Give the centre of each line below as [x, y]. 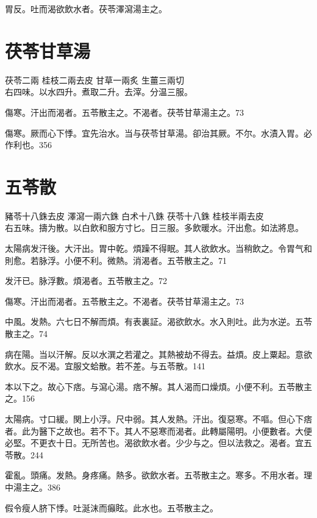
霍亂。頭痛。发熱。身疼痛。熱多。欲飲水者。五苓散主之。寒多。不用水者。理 [158, 475]
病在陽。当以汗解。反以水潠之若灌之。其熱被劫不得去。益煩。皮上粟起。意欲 [158, 354]
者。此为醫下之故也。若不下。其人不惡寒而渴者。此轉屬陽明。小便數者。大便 [158, 431]
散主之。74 [26, 333]
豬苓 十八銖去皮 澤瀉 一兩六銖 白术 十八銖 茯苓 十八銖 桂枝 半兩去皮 [134, 215]
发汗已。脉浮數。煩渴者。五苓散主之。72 [86, 281]
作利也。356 [28, 145]
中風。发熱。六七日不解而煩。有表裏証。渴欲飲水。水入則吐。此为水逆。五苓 [158, 321]
